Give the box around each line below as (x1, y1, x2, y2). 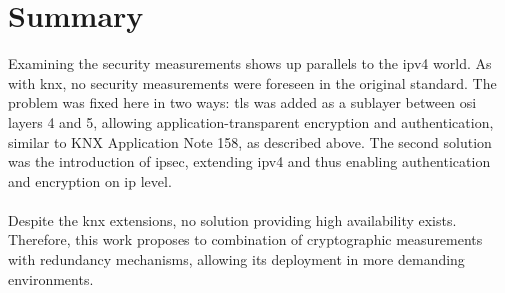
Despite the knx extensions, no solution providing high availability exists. (8, 209, 457, 230)
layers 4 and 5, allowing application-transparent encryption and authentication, (8, 111, 494, 132)
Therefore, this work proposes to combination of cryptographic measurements (8, 229, 483, 250)
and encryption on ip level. (8, 170, 172, 191)
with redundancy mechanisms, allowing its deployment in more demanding (8, 249, 465, 270)
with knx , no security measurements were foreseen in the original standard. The (8, 72, 497, 93)
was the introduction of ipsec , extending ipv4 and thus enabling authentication (8, 151, 491, 172)
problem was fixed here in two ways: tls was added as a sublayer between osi (8, 92, 477, 113)
